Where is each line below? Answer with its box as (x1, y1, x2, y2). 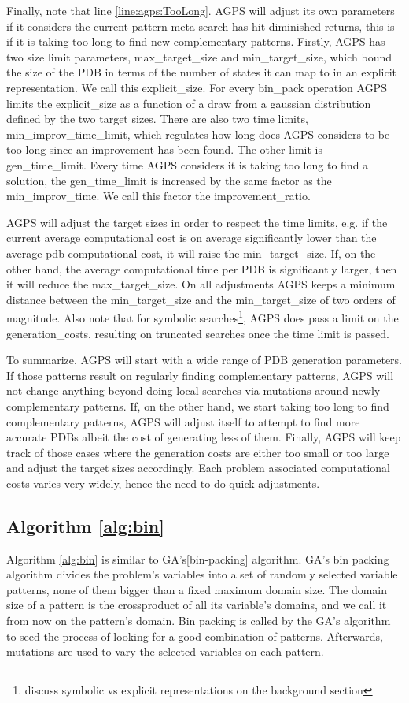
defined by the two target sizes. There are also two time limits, (6, 110, 308, 127)
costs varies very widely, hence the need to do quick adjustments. (6, 474, 320, 491)
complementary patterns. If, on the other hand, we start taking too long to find (6, 397, 389, 414)
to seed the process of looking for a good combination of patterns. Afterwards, (6, 627, 383, 644)
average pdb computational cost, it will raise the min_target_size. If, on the (6, 244, 376, 261)
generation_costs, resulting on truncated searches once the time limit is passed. (6, 325, 389, 341)
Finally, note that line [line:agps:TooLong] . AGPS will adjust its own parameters (6, 2, 395, 18)
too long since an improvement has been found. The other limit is (6, 141, 323, 158)
